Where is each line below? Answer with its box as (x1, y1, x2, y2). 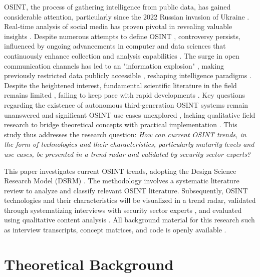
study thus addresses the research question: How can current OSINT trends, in (4, 129, 246, 139)
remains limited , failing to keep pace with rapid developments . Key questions (4, 90, 245, 100)
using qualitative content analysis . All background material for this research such (4, 214, 255, 225)
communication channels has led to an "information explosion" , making (4, 60, 224, 71)
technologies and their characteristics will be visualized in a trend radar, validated (4, 195, 256, 205)
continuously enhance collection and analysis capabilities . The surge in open (4, 50, 239, 61)
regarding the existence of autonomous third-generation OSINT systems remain (4, 99, 248, 110)
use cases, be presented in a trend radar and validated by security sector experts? (4, 148, 251, 159)
